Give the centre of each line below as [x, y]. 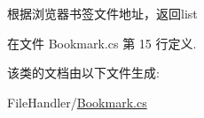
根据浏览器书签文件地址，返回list [102, 13]
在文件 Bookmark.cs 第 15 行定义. [102, 43]
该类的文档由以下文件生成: [83, 73]
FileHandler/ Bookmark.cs [77, 102]
